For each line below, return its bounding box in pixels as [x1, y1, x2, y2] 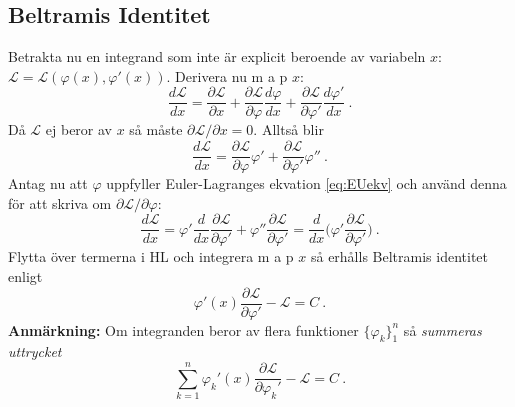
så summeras [403, 319, 482, 340]
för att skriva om [8, 192, 112, 213]
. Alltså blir [253, 119, 324, 140]
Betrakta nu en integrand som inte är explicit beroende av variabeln [8, 46, 426, 67]
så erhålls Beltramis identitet [310, 246, 489, 267]
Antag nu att [8, 173, 88, 194]
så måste [129, 119, 183, 140]
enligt [8, 265, 43, 286]
